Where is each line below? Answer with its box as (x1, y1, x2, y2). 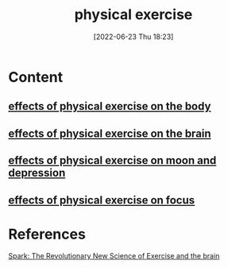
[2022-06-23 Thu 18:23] (93, 32, 174, 41)
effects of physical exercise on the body (8, 99, 211, 113)
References (8, 225, 86, 243)
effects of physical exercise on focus (8, 193, 195, 207)
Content (8, 68, 64, 86)
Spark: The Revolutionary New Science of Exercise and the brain (8, 251, 220, 261)
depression (8, 166, 66, 180)
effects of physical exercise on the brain (8, 126, 212, 140)
